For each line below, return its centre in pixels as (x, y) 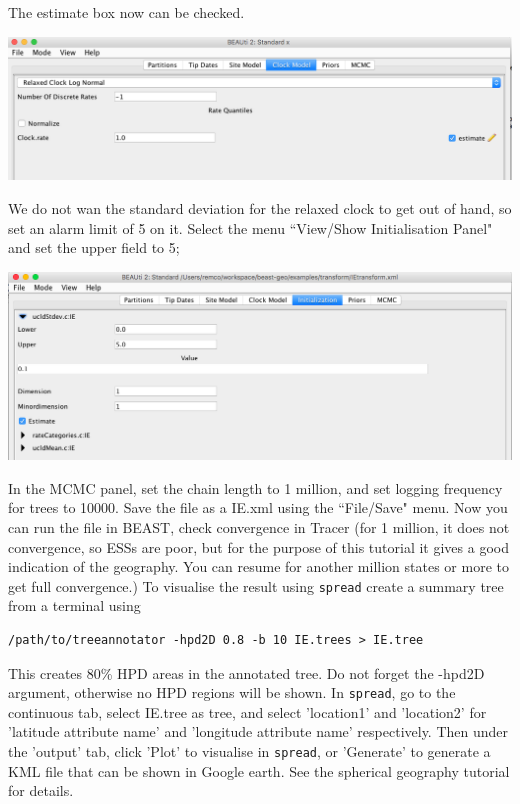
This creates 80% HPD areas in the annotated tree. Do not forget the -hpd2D (246, 672)
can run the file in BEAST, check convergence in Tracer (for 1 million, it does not (259, 526)
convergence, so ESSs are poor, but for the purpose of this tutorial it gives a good (258, 546)
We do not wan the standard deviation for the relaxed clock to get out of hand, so (260, 207)
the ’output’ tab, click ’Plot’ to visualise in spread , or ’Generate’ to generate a (249, 751)
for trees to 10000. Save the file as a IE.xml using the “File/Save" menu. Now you (258, 507)
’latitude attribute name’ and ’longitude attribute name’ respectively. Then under (258, 731)
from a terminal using (74, 605)
